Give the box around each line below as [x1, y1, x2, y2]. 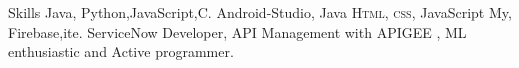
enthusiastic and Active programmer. [8, 41, 234, 62]
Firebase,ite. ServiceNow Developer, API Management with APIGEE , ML [8, 21, 467, 42]
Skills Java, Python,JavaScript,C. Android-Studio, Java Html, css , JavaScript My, [8, 2, 512, 22]
